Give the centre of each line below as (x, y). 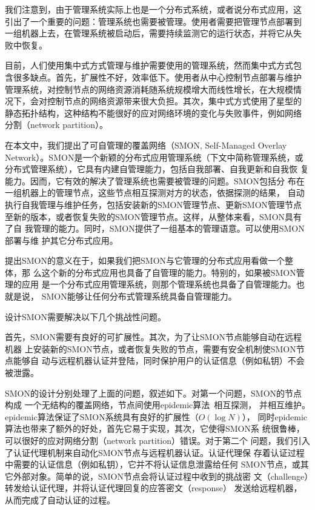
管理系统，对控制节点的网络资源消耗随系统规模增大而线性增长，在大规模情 (153, 89)
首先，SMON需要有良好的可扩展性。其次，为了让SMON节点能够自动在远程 (154, 337)
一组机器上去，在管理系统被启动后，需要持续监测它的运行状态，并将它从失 (153, 33)
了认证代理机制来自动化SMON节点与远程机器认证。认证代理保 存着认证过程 (155, 452)
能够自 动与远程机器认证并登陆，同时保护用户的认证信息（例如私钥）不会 (159, 361)
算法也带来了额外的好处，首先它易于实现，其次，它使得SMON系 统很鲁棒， (155, 428)
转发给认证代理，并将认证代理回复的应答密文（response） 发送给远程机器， (154, 488)
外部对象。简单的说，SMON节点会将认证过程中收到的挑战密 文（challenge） (161, 476)
